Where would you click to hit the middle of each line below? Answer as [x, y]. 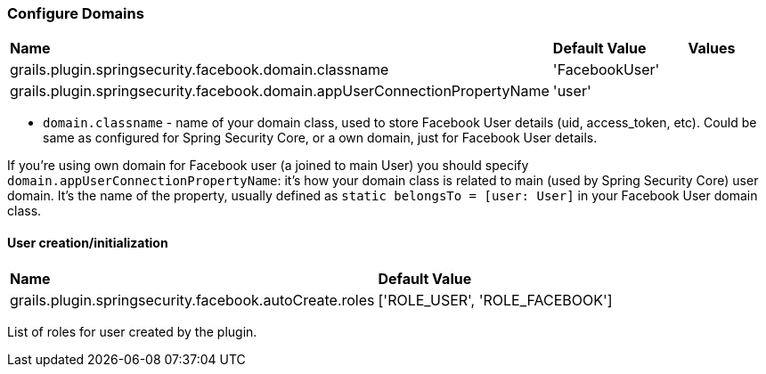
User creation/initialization [88, 242]
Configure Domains [76, 13]
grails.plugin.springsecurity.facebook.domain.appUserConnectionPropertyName [280, 91]
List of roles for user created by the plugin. [132, 331]
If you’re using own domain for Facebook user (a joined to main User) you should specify [268, 166]
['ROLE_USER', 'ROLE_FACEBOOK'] [495, 300]
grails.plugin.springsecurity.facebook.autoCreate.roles [192, 300]
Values [712, 49]
